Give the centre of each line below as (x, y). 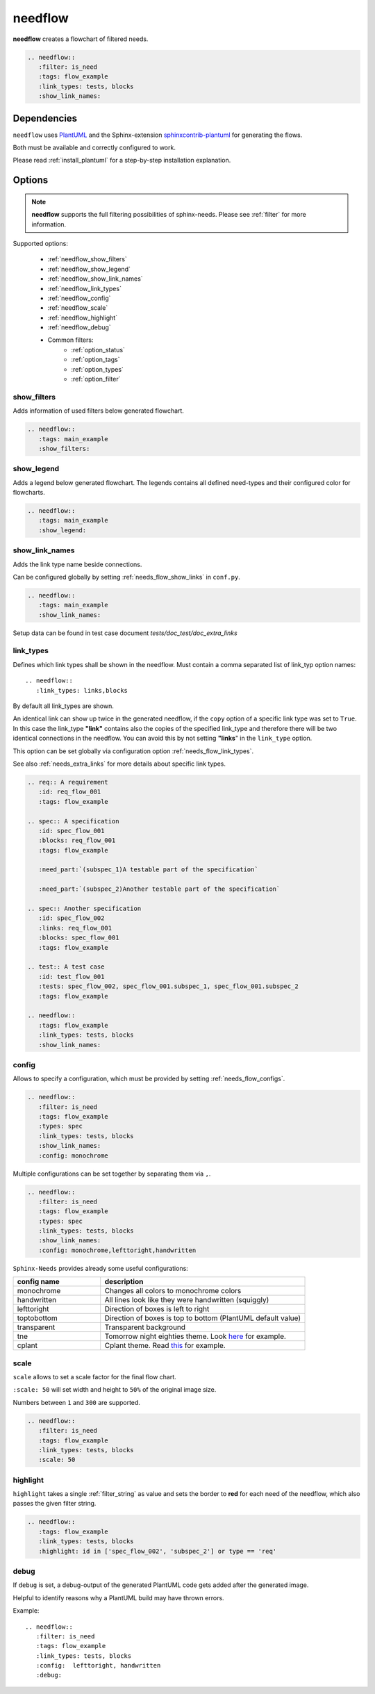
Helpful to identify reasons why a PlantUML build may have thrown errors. (119, 1597)
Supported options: (41, 243)
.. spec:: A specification (73, 821)
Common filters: (70, 340)
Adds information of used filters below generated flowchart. (98, 411)
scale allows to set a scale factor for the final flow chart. (94, 1377)
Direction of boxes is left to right (157, 1309)
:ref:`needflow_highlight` (83, 318)
